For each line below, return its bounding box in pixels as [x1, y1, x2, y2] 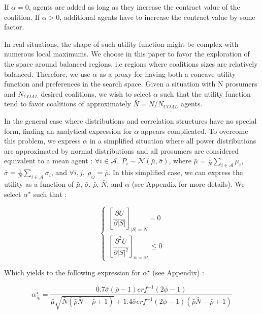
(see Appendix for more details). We [132, 178, 245, 189]
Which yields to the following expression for [4, 267, 141, 278]
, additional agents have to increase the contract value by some [59, 11, 255, 22]
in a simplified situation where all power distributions [89, 135, 256, 146]
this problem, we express [4, 135, 81, 146]
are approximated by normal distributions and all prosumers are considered [4, 145, 239, 156]
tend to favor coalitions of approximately [4, 98, 131, 109]
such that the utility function [160, 88, 251, 99]
